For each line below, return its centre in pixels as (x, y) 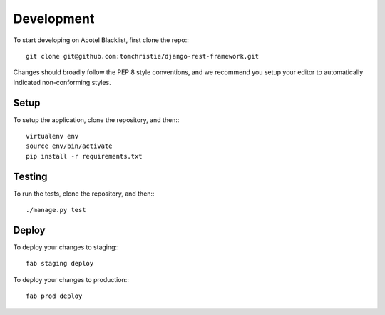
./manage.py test (56, 210)
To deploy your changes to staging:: (66, 247)
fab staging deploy (60, 264)
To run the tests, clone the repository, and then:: (84, 194)
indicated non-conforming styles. (62, 82)
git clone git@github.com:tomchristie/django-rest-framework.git (143, 56)
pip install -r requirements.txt (84, 156)
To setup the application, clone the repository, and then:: (96, 120)
